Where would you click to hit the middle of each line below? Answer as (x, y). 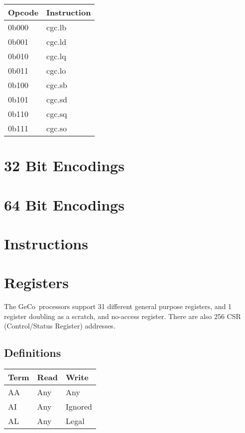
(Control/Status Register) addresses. (60, 326)
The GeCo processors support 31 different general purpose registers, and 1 (118, 306)
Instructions (46, 243)
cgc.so (57, 128)
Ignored (79, 407)
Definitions (33, 353)
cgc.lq (56, 56)
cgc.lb (57, 27)
